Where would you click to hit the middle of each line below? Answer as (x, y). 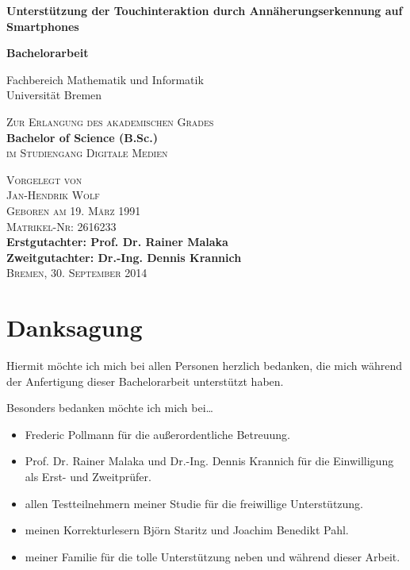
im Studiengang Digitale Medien (87, 153)
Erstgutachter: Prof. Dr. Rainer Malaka (117, 242)
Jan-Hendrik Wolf (53, 195)
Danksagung (75, 327)
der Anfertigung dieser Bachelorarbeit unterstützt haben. (145, 381)
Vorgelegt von (44, 179)
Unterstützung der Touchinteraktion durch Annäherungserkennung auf (205, 10)
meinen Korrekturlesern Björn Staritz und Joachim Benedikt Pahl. (187, 530)
